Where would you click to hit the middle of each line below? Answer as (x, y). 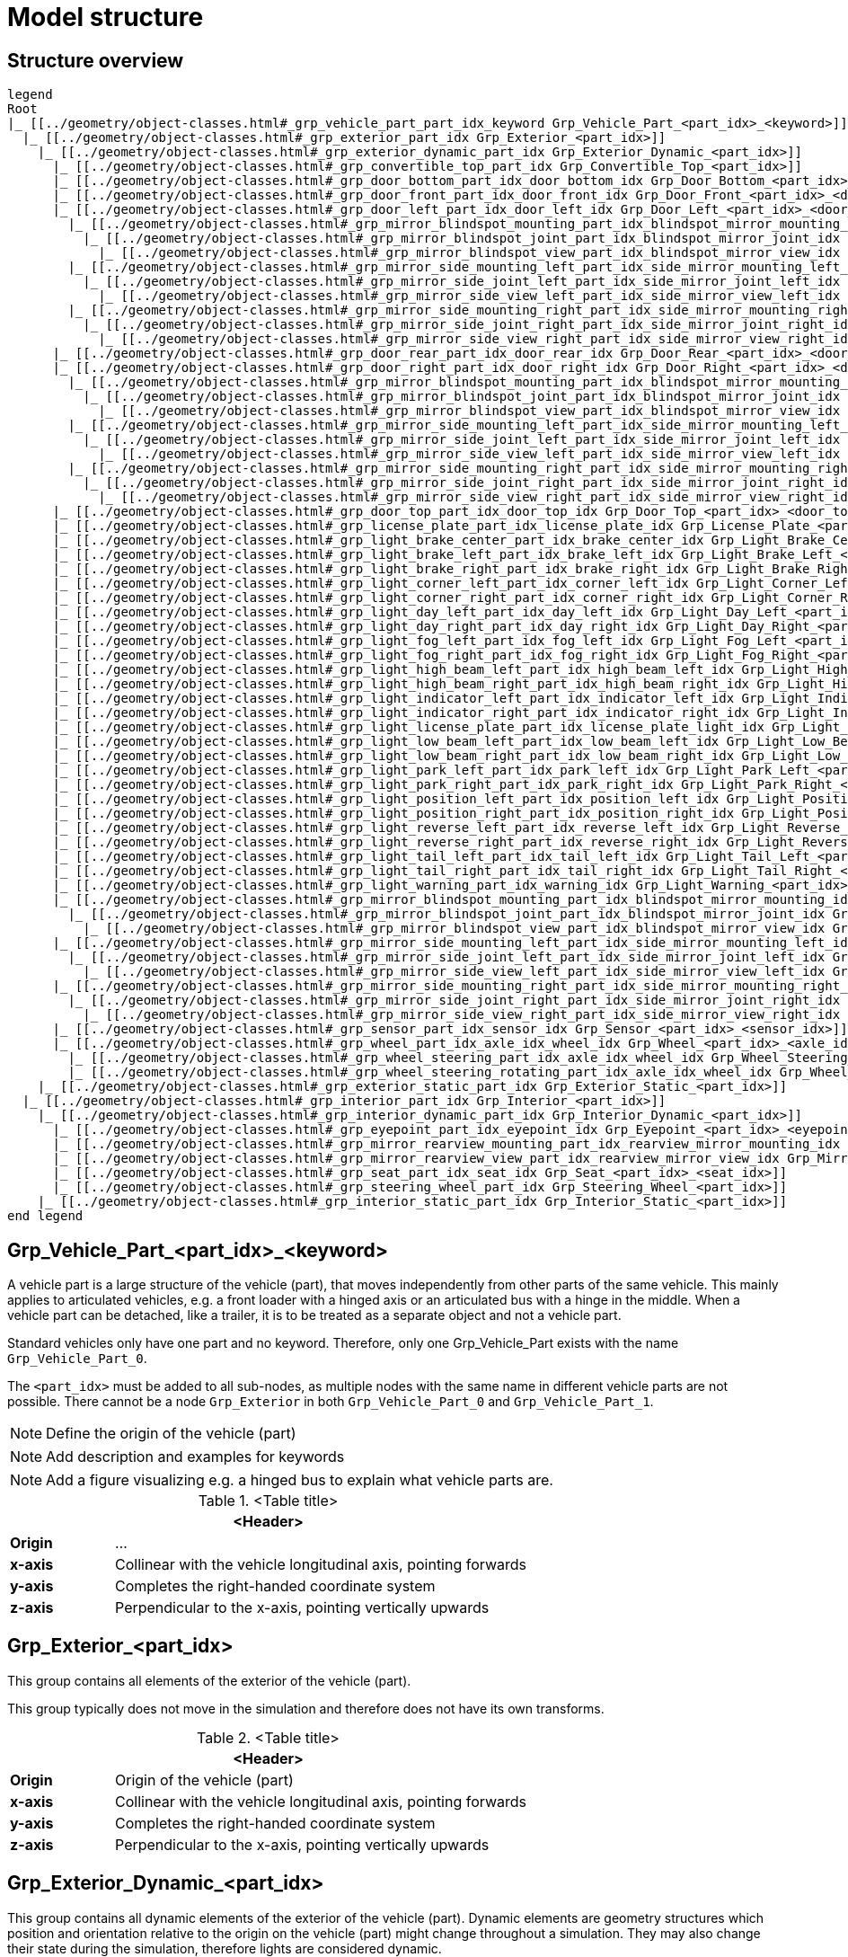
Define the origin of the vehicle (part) (171, 1434)
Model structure (106, 17)
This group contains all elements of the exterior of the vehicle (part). (209, 1680)
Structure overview (96, 60)
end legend (45, 1216)
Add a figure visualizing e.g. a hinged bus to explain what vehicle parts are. (300, 1480)
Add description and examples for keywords (195, 1457)
